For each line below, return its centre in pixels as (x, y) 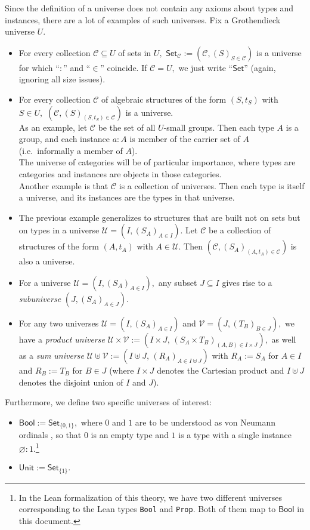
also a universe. (47, 261)
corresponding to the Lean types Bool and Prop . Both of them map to (147, 509)
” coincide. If (124, 67)
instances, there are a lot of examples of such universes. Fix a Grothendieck (143, 19)
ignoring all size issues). (62, 79)
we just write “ (206, 67)
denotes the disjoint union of (71, 382)
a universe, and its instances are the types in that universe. (127, 197)
